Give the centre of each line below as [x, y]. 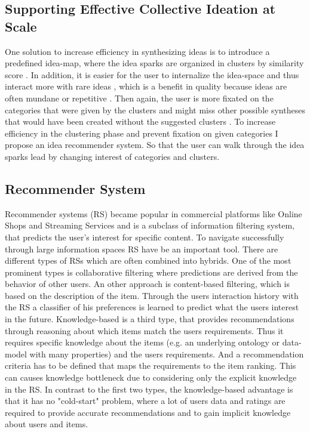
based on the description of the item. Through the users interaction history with [152, 295]
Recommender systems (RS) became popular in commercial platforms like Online [154, 213]
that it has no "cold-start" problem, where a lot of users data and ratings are [145, 401]
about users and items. [47, 424]
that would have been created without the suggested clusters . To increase [140, 121]
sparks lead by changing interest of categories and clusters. [112, 156]
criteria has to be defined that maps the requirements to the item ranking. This [151, 365]
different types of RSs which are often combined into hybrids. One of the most [148, 260]
